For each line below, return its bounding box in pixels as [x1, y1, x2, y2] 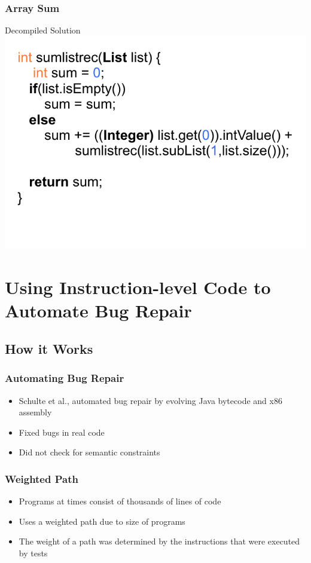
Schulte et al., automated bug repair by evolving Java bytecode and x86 [19, 394, 282, 406]
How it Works [5, 339, 93, 357]
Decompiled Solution [5, 24, 81, 36]
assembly [19, 406, 52, 418]
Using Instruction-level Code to [5, 275, 271, 299]
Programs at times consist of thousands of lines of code [19, 495, 221, 507]
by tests [19, 546, 48, 559]
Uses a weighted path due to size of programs [19, 515, 185, 527]
